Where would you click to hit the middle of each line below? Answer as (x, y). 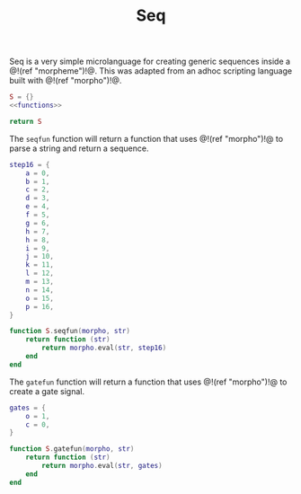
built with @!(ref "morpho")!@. (66, 81)
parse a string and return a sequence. (79, 148)
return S (26, 121)
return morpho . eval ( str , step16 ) (104, 348)
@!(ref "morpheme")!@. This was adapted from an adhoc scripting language (151, 71)
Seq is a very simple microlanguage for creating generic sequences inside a (150, 62)
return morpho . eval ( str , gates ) (102, 466)
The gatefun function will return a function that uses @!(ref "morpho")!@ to (148, 382)
